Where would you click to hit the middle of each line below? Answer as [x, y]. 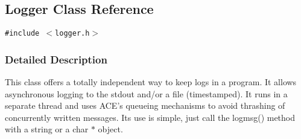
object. [110, 129]
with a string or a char [47, 129]
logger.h [72, 34]
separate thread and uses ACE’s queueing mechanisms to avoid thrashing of [145, 105]
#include [22, 34]
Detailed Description [56, 59]
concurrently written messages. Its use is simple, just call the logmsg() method [150, 117]
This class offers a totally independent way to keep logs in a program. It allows [151, 82]
